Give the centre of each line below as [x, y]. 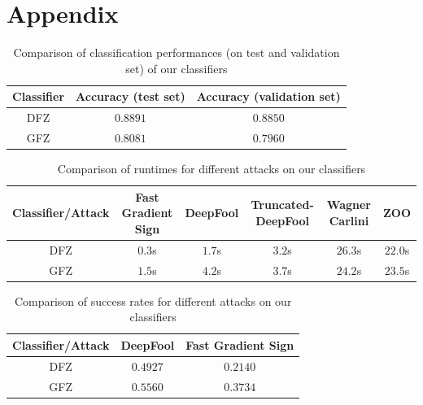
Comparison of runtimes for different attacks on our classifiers [211, 169]
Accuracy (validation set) [268, 96]
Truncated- [282, 205]
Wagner [349, 205]
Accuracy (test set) [131, 96]
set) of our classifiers [177, 68]
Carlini [349, 221]
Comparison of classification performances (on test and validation [177, 52]
